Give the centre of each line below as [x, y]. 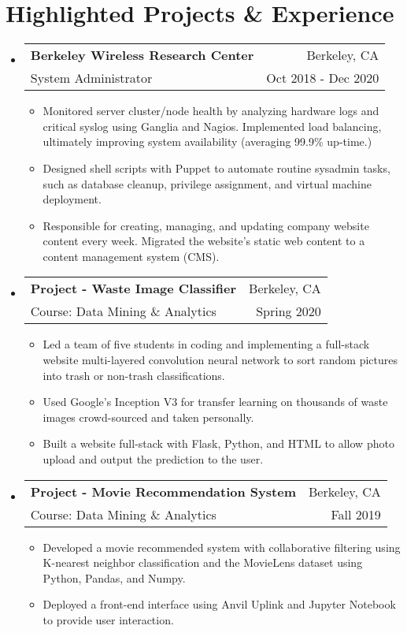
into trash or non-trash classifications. [134, 375]
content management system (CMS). [131, 256]
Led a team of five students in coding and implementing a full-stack [206, 344]
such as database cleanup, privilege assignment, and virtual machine [207, 183]
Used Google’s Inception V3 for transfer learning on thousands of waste [215, 402]
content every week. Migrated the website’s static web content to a [204, 241]
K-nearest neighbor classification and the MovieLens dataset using [203, 562]
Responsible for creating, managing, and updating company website [206, 225]
